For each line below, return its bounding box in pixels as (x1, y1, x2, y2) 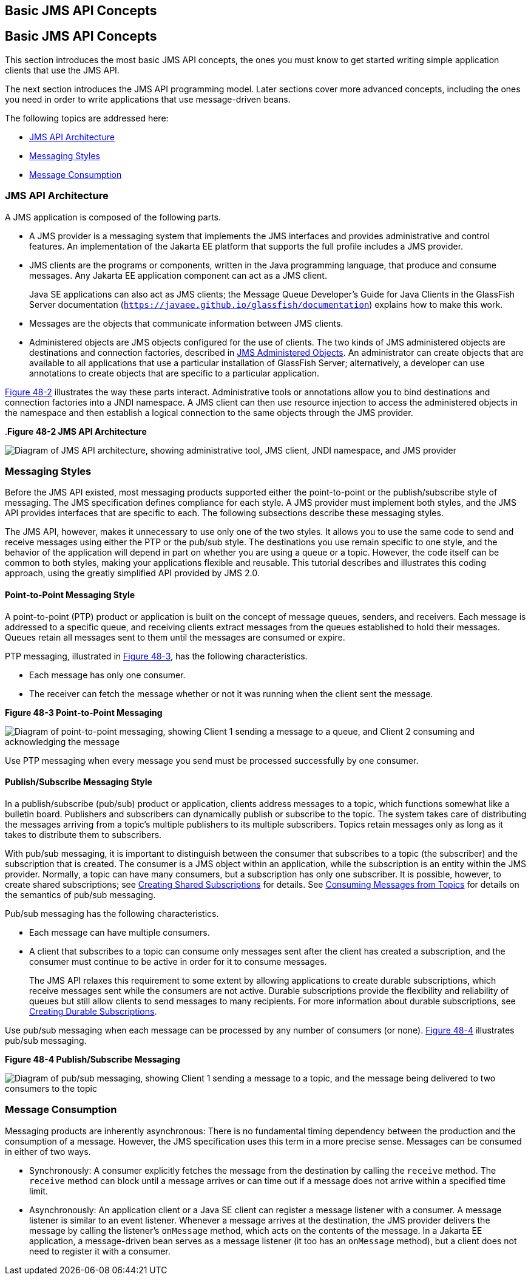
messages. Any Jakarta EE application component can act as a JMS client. (29, 270, 327, 281)
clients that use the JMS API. (5, 64, 120, 75)
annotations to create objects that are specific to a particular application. (29, 367, 320, 378)
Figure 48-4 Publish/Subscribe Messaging (5, 1054, 180, 1064)
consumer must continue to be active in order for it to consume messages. (29, 956, 327, 967)
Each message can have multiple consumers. (29, 927, 210, 938)
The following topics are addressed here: (5, 112, 169, 123)
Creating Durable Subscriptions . (29, 1006, 157, 1016)
